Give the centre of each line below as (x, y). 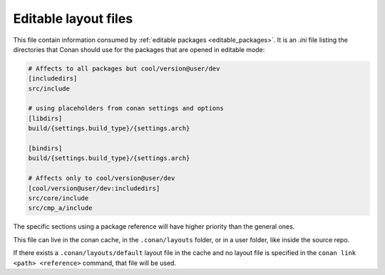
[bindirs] (45, 149)
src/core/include (58, 198)
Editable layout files (73, 19)
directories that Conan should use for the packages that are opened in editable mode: (139, 49)
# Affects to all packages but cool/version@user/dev (124, 68)
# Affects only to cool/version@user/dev (102, 178)
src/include (49, 88)
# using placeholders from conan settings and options (126, 108)
